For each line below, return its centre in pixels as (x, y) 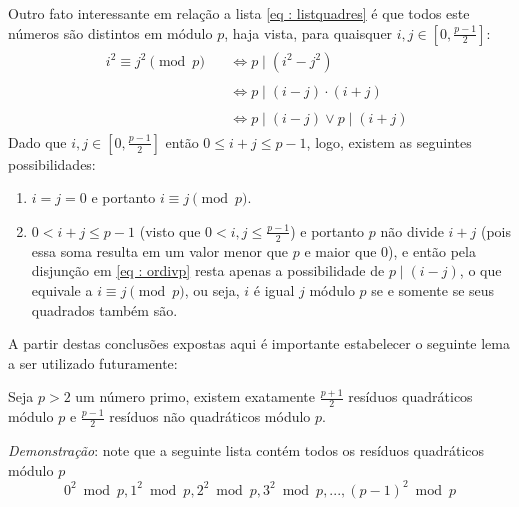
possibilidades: (52, 163)
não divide (412, 230)
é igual (274, 289)
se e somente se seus (433, 289)
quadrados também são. (104, 309)
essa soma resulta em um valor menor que (160, 250)
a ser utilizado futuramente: (93, 362)
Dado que (37, 141)
